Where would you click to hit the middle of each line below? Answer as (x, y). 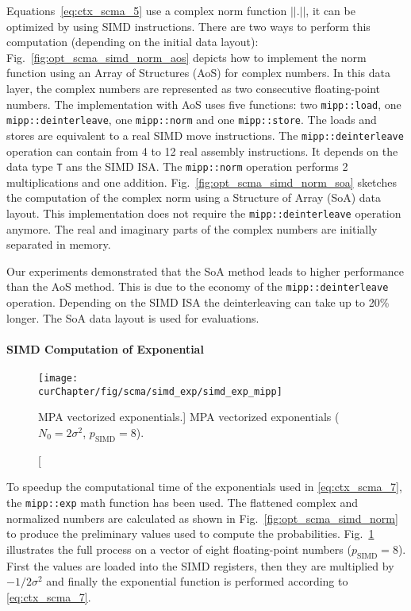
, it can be (330, 10)
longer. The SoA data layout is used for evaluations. (133, 317)
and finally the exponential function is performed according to (197, 581)
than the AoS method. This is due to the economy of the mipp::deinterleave (198, 286)
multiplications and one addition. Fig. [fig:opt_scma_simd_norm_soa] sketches (202, 182)
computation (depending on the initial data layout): (133, 42)
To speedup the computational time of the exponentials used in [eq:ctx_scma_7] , (204, 487)
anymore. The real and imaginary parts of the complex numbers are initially (192, 228)
